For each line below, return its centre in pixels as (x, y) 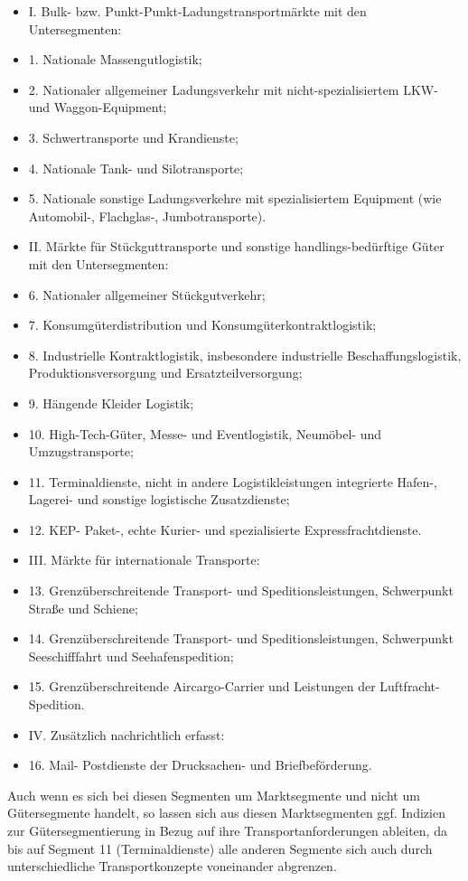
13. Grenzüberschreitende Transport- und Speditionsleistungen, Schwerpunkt (241, 590)
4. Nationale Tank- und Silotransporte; (136, 168)
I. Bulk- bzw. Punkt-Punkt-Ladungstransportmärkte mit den (197, 11)
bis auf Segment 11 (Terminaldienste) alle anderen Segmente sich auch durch (220, 848)
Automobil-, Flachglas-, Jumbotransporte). (147, 216)
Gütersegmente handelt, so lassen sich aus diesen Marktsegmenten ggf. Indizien (226, 813)
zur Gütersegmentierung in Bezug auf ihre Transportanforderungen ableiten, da (227, 830)
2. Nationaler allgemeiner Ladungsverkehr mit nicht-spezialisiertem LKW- (233, 89)
